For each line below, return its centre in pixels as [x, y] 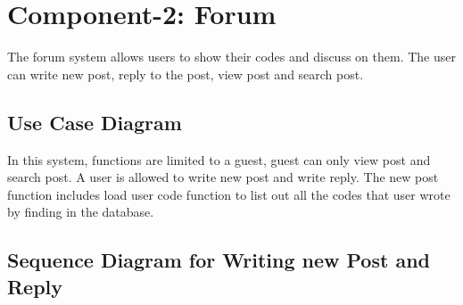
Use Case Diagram [95, 122]
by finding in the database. [81, 212]
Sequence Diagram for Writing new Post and [219, 260]
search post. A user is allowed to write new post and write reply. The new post [223, 177]
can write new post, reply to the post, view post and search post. [186, 74]
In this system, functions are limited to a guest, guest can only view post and [219, 159]
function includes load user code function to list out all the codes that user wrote [229, 194]
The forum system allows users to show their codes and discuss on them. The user [231, 57]
